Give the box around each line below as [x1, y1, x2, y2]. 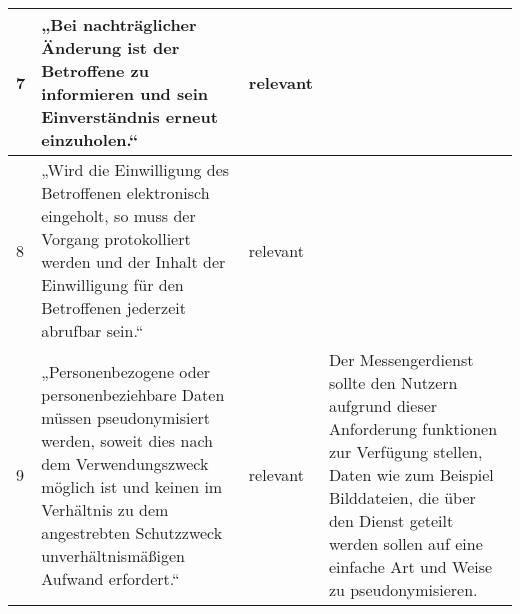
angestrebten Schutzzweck [41, 520, 223, 544]
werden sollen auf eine [328, 532, 483, 555]
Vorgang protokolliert [41, 227, 191, 250]
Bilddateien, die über [328, 486, 476, 509]
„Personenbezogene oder [41, 359, 211, 383]
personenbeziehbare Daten [41, 382, 225, 406]
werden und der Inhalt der [41, 250, 226, 273]
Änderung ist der [41, 36, 180, 59]
